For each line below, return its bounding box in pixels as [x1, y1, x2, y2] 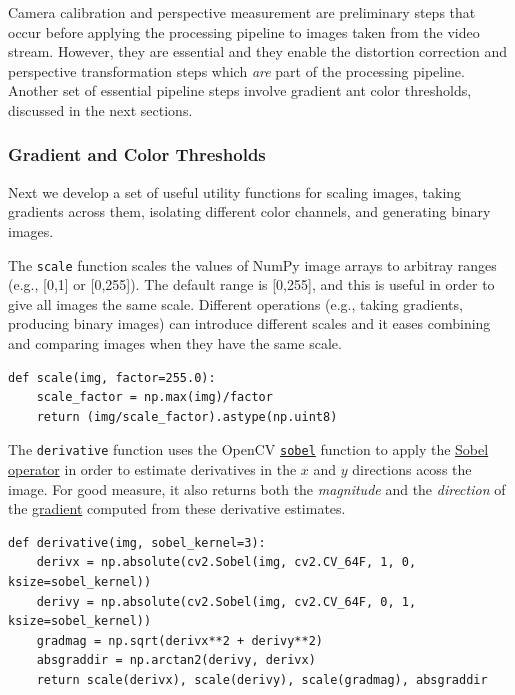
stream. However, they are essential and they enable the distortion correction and [8, 41, 508, 62]
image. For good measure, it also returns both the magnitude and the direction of [8, 478, 506, 499]
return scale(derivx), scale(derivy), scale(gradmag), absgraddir [36, 672, 488, 687]
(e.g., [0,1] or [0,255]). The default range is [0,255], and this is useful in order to [8, 274, 495, 295]
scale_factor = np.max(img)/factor [36, 390, 273, 405]
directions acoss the [352, 459, 472, 480]
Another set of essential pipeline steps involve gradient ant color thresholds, [8, 80, 472, 101]
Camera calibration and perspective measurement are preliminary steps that [8, 2, 476, 22]
